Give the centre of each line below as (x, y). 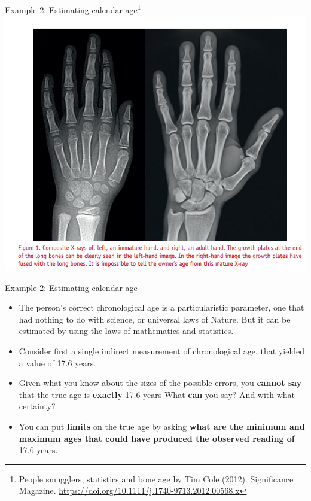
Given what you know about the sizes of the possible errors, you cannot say (160, 383)
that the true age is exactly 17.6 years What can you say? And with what (157, 394)
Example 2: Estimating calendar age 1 (73, 9)
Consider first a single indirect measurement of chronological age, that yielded (162, 351)
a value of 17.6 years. (57, 362)
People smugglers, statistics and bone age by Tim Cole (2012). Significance (156, 479)
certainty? (37, 406)
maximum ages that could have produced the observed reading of (157, 438)
